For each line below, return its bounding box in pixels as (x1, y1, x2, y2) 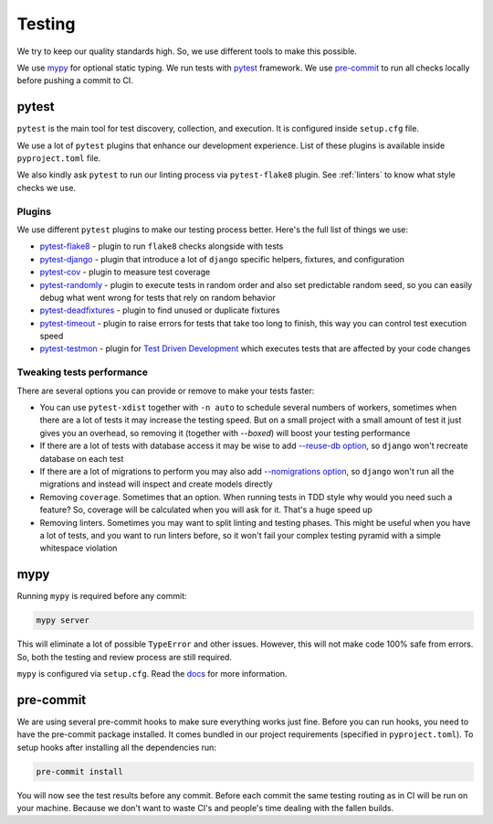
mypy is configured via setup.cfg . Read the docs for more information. (16, 668, 288, 679)
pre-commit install (36, 766, 123, 776)
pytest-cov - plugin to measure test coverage (39, 266, 211, 278)
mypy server (36, 615, 90, 626)
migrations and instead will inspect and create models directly (39, 478, 273, 489)
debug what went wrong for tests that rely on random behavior (39, 292, 276, 303)
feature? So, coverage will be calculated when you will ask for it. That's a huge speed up (39, 504, 373, 516)
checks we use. (16, 182, 77, 193)
